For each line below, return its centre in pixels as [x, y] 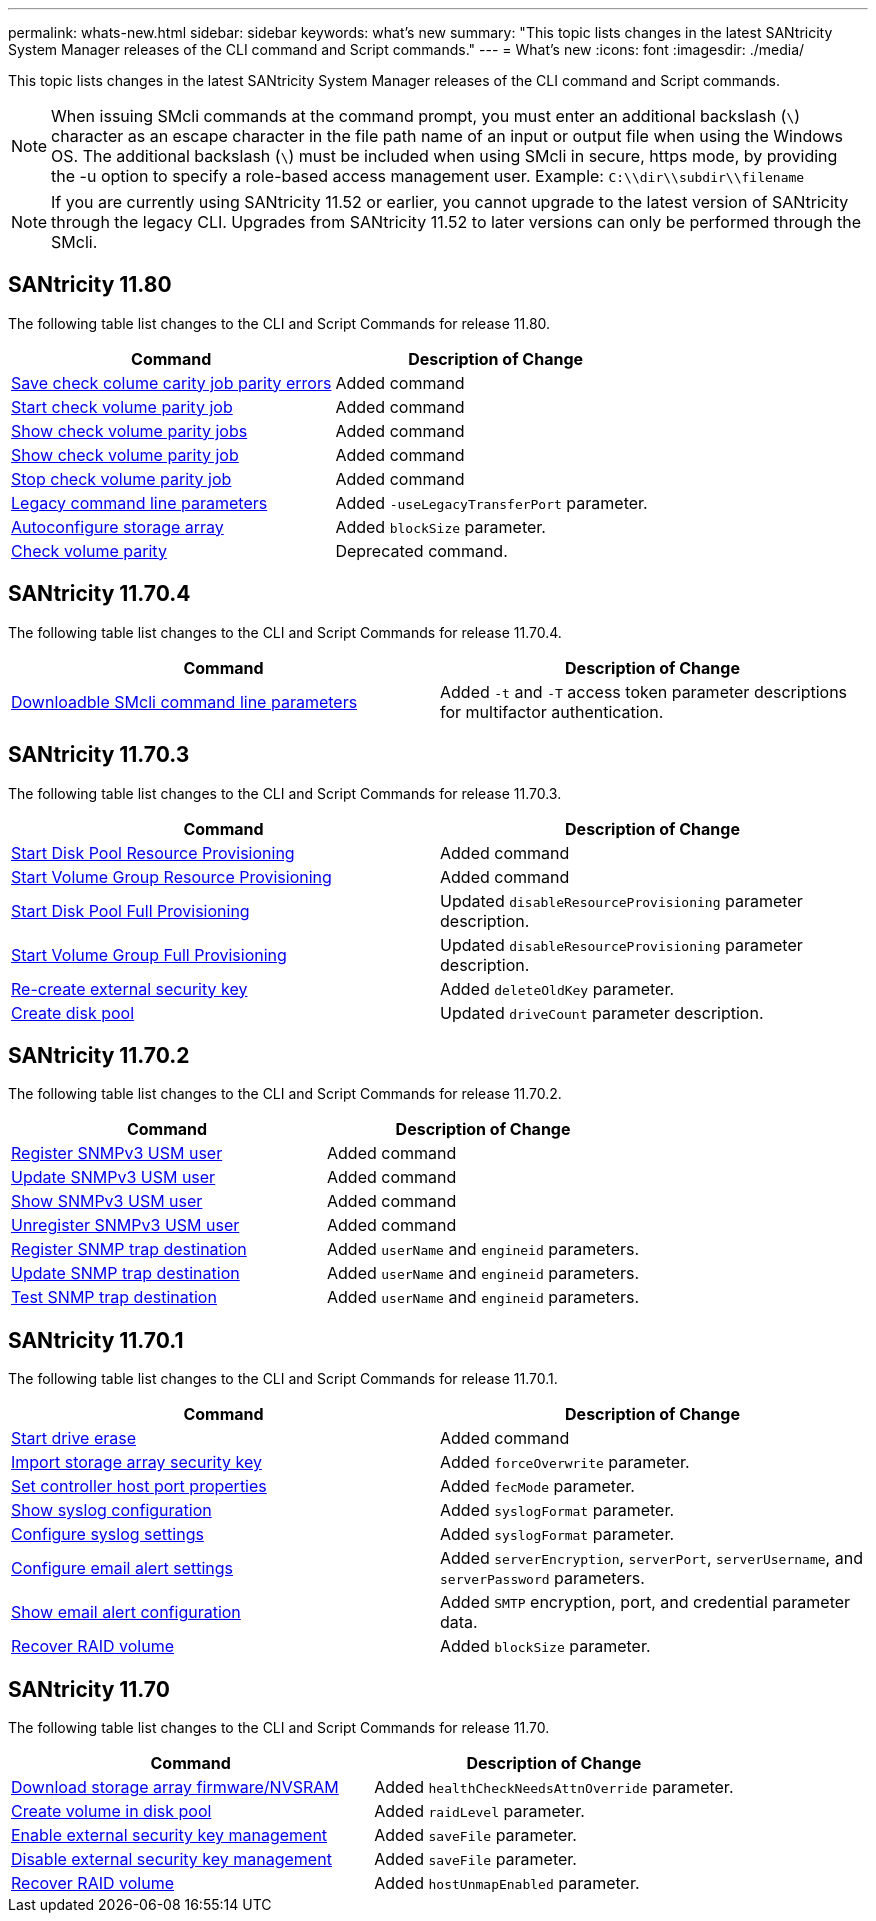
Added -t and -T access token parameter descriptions [644, 691]
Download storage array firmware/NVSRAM [175, 1787]
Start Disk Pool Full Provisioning [130, 910]
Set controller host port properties [139, 1486]
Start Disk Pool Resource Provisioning [153, 852]
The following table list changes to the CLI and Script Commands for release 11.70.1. [283, 1379]
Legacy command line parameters [139, 502]
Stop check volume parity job [121, 478]
